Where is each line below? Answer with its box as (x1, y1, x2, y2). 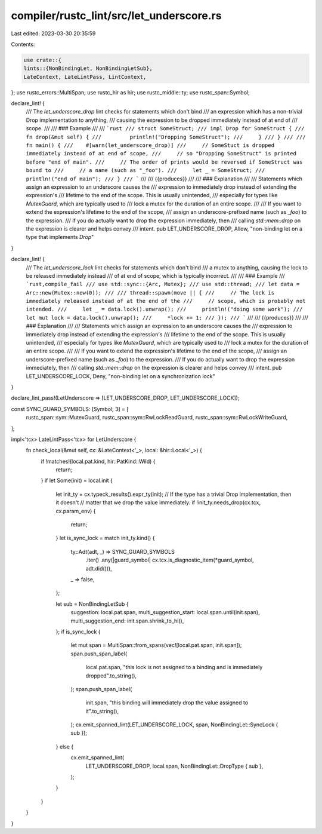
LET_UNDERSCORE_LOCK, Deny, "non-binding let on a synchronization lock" (26, 372, 215, 379)
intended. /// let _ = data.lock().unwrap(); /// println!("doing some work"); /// (26, 306, 303, 313)
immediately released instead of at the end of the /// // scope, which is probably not (26, 298, 306, 305)
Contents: (11, 41, 35, 48)
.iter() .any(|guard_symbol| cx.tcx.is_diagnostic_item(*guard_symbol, (85, 556, 254, 564)
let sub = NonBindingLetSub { (55, 600, 129, 608)
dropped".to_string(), (85, 672, 137, 679)
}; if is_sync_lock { (55, 628, 101, 635)
